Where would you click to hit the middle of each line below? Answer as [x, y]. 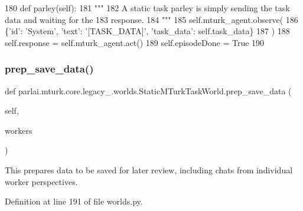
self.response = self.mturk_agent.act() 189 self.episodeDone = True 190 [135, 42]
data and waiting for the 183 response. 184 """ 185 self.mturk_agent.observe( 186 [151, 19]
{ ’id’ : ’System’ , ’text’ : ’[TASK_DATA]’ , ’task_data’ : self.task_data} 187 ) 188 [147, 31]
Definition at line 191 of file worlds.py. [74, 201]
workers [19, 130]
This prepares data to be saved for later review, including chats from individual [149, 169]
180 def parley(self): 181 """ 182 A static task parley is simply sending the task [147, 8]
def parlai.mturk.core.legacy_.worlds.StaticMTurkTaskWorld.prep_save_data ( [148, 90]
